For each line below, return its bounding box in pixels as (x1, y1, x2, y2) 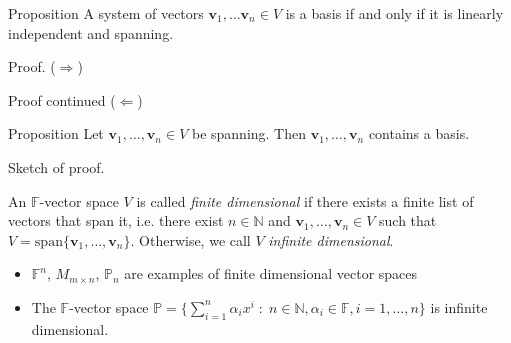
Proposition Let (8, 123, 104, 144)
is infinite (430, 296, 488, 317)
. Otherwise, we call (130, 229, 251, 250)
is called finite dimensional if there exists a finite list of (136, 190, 474, 211)
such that (379, 210, 437, 231)
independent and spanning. (8, 22, 174, 43)
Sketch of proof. (8, 156, 105, 177)
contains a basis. (368, 123, 470, 144)
